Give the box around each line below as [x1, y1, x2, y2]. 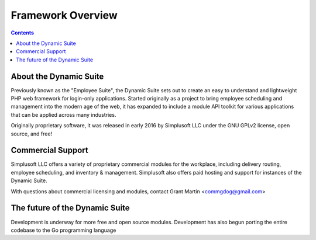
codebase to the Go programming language [11, 227, 116, 234]
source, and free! [11, 130, 53, 137]
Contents [11, 29, 35, 36]
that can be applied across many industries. [11, 111, 116, 118]
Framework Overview [11, 9, 118, 22]
